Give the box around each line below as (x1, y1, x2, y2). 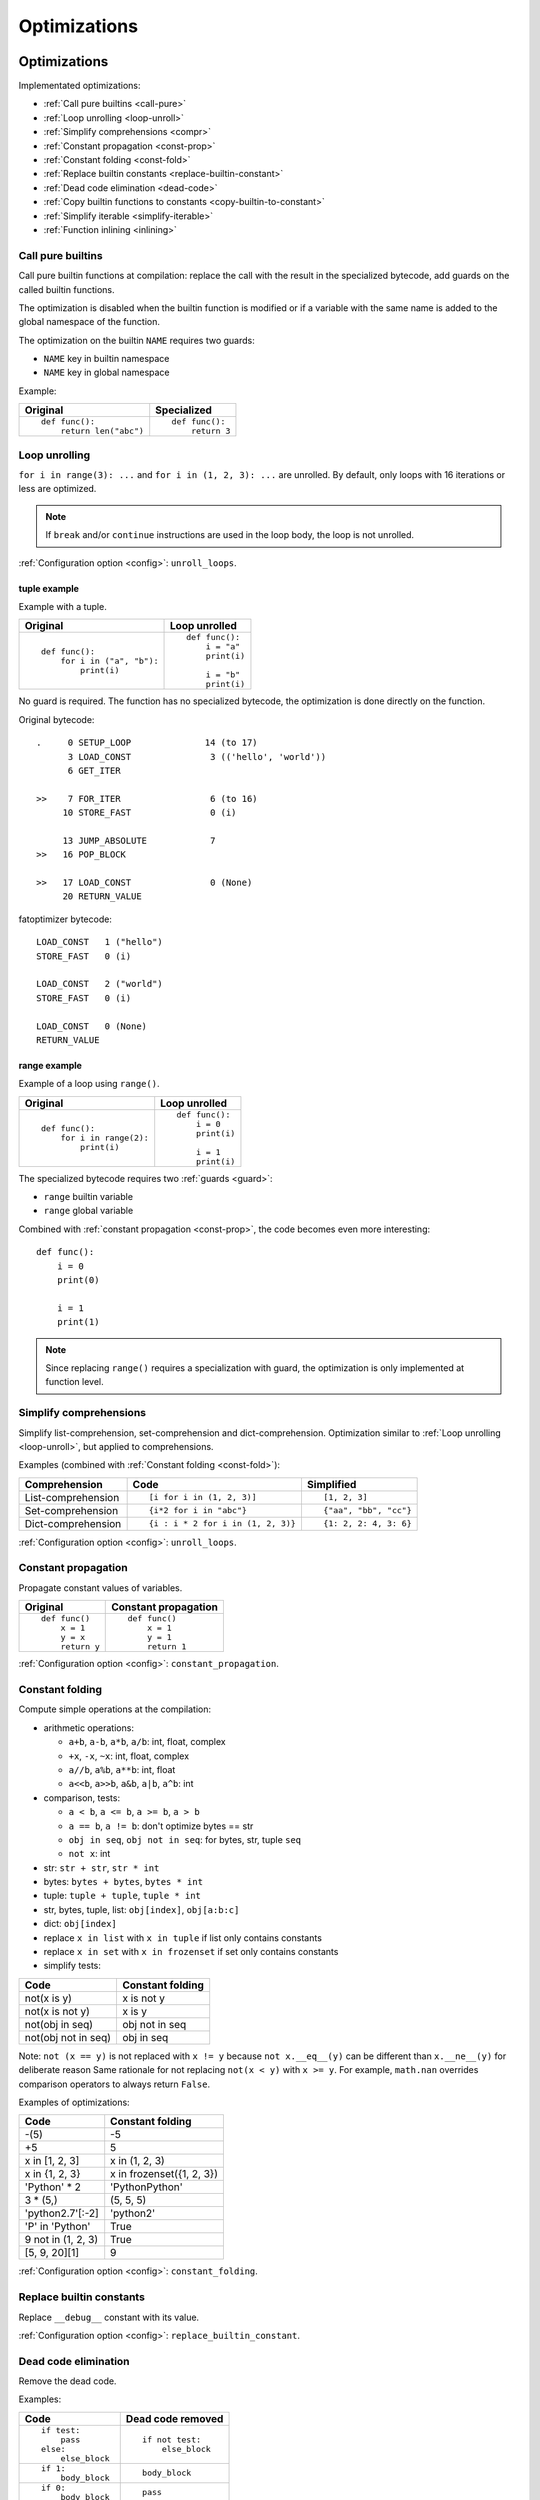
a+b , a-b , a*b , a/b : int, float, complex (68, 1736, 226, 1748)
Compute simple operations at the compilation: (18, 1703, 212, 1715)
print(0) (56, 1275, 100, 1286)
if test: (40, 2425, 81, 2435)
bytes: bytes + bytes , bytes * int (43, 1876, 204, 1888)
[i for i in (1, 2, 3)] (148, 1492, 257, 1503)
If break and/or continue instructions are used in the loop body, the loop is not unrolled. (45, 529, 415, 541)
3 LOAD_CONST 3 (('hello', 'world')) (67, 751, 327, 762)
